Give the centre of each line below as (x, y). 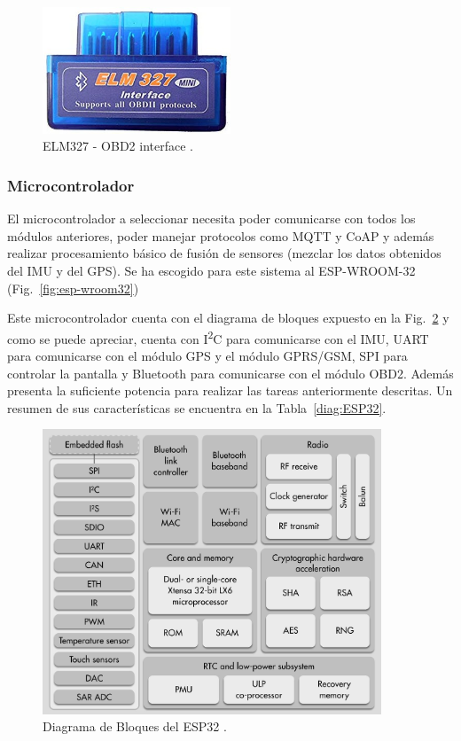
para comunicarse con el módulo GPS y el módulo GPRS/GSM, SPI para (207, 356)
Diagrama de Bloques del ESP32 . (135, 726)
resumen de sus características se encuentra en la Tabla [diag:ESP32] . (197, 407)
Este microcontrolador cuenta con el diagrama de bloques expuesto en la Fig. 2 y (228, 318)
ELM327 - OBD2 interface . (118, 146)
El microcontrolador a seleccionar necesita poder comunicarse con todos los (211, 218)
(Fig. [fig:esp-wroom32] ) (73, 288)
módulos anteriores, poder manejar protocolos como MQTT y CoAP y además (221, 235)
